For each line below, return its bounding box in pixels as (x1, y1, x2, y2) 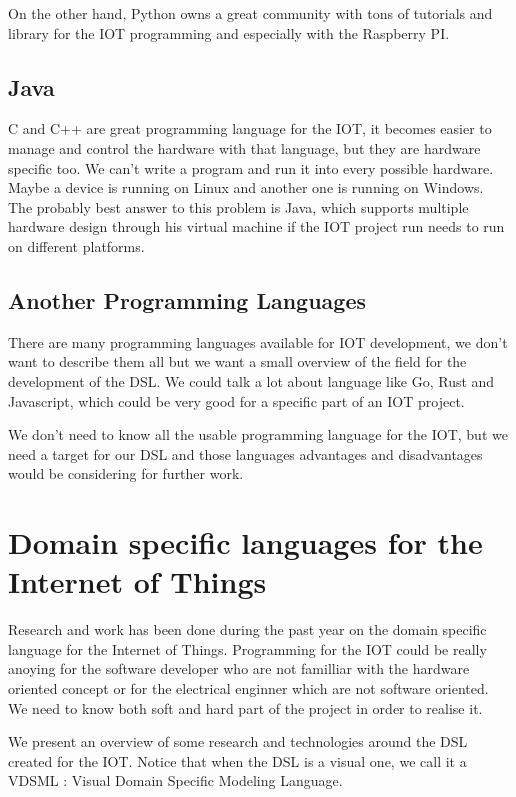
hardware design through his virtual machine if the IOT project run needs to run (8, 216, 505, 237)
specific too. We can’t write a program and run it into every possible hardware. (8, 157, 494, 178)
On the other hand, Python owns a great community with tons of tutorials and (8, 3, 493, 23)
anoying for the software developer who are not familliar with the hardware (8, 658, 470, 679)
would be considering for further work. (8, 463, 244, 484)
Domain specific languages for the (8, 522, 483, 563)
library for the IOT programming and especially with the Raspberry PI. (8, 22, 450, 43)
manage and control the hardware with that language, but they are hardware (8, 137, 481, 158)
